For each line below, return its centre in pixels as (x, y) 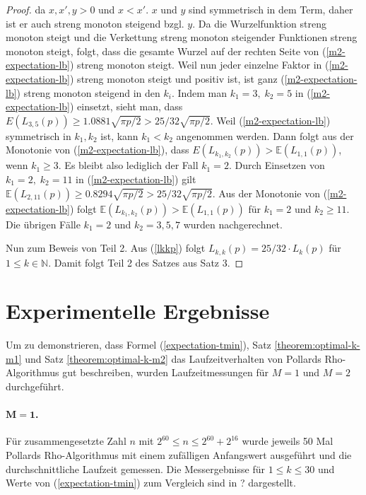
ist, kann (119, 135)
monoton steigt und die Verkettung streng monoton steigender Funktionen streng (182, 37)
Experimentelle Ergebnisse (138, 311)
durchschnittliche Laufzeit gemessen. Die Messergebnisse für (135, 468)
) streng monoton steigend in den (88, 92)
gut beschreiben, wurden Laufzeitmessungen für (166, 372)
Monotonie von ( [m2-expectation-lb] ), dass (98, 150)
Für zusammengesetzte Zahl (66, 441)
